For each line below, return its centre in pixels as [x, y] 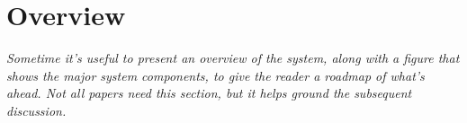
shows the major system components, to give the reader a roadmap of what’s [216, 75]
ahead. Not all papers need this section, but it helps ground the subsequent [209, 93]
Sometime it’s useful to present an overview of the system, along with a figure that [233, 58]
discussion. [36, 110]
